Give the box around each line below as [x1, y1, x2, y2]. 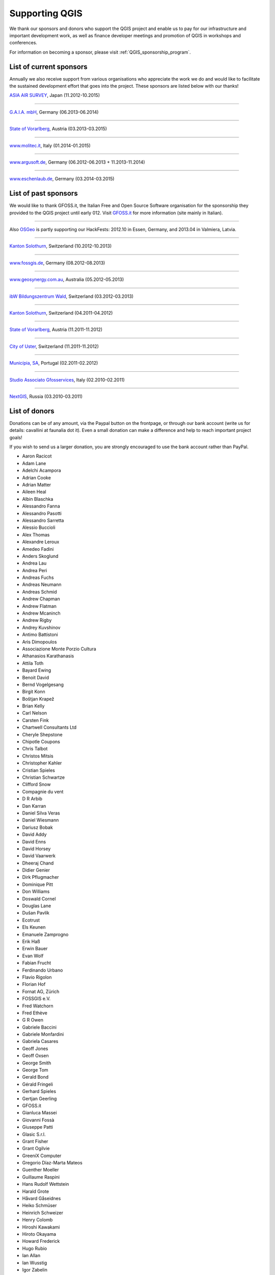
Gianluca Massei [22, 1110, 57, 1116]
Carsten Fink [22, 717, 49, 723]
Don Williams [22, 888, 50, 895]
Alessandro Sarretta [22, 517, 64, 523]
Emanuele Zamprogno [22, 931, 69, 937]
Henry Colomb [22, 1217, 53, 1223]
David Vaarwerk [22, 853, 56, 859]
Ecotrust [22, 917, 40, 923]
